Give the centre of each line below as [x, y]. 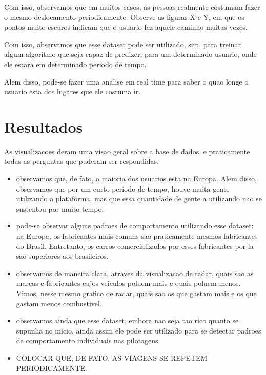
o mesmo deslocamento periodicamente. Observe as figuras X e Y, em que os [124, 17]
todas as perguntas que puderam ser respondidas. [82, 161]
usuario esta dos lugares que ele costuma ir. [73, 91]
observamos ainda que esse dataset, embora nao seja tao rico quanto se [127, 320]
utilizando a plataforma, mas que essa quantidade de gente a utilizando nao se [139, 199]
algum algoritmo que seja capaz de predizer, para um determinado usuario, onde [130, 54]
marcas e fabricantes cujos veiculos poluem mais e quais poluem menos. [128, 283]
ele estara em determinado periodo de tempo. [75, 64]
